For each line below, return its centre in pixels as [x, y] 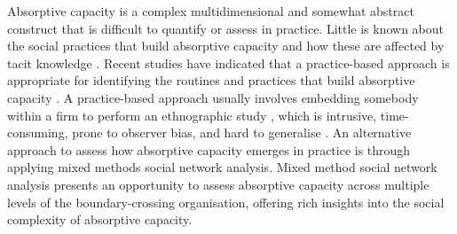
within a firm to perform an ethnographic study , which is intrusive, [192, 115]
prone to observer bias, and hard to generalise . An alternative [242, 133]
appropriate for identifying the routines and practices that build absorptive [211, 80]
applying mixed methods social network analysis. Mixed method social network [222, 167]
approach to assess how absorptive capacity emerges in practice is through [209, 149]
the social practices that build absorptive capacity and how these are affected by [226, 46]
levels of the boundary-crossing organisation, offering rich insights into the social [226, 202]
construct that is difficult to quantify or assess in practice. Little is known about [226, 28]
